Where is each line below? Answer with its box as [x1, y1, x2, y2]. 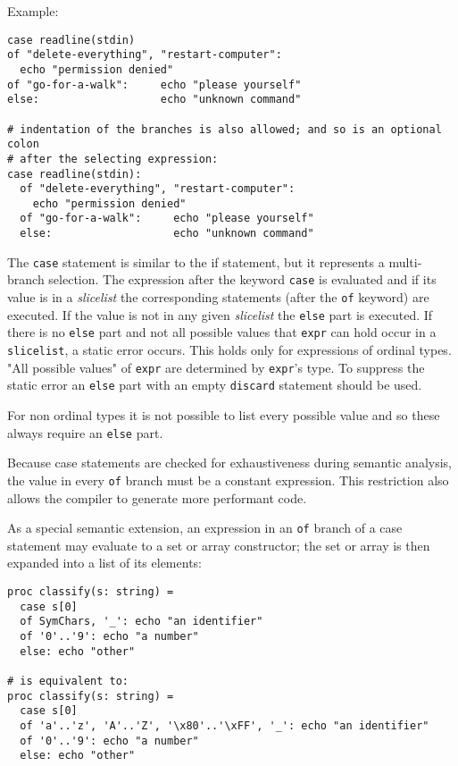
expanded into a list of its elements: [7, 553, 202, 572]
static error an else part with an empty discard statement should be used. [7, 375, 422, 394]
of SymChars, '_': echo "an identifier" [20, 615, 263, 628]
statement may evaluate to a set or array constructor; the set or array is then [7, 535, 430, 554]
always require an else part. [7, 423, 163, 442]
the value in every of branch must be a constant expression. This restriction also [7, 470, 449, 489]
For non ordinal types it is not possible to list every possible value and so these [7, 406, 440, 425]
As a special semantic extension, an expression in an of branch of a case [7, 518, 403, 537]
